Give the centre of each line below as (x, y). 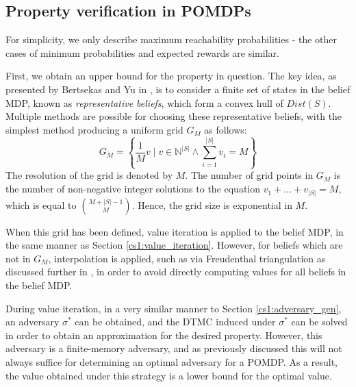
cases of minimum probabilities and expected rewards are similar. (142, 52)
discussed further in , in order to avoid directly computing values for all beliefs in (176, 272)
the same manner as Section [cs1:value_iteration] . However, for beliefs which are (174, 245)
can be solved (319, 322)
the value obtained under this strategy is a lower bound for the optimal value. (169, 375)
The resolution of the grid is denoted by (89, 175)
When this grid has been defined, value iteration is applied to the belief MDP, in (175, 231)
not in (18, 258)
